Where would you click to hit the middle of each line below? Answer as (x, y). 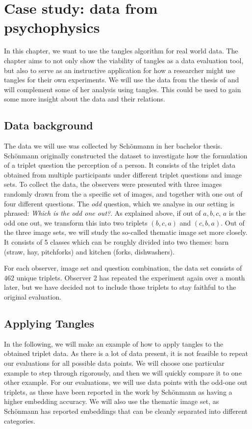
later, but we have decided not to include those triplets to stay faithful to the (120, 287)
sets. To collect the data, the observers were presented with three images (113, 184)
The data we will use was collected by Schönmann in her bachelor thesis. (113, 146)
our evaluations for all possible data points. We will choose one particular (114, 363)
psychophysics (52, 27)
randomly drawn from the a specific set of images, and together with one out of (123, 194)
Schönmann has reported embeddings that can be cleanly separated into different (126, 411)
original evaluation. (33, 296)
